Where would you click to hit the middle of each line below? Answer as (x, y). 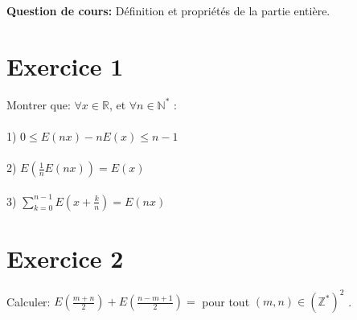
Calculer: (29, 301)
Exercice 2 (65, 258)
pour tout (226, 301)
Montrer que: (39, 104)
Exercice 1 (65, 66)
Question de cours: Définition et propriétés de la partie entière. (168, 10)
